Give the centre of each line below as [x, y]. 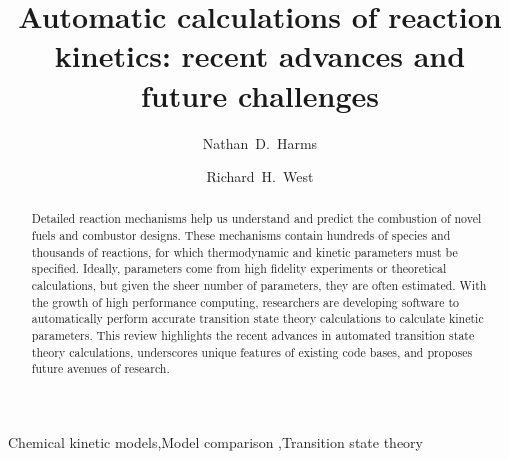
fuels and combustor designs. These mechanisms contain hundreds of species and [241, 235]
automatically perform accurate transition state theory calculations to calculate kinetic [257, 318]
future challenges [260, 94]
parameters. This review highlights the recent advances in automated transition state [253, 335]
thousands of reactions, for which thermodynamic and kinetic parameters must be [244, 251]
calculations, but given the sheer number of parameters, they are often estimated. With [259, 285]
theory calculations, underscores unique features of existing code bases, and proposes [252, 351]
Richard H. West [260, 176]
